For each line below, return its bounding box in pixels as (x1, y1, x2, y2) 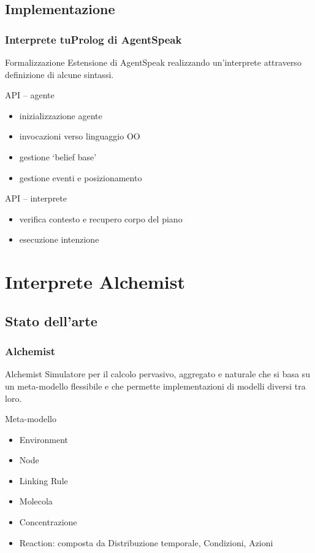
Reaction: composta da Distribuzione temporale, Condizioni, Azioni (19, 536, 273, 549)
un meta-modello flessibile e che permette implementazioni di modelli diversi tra (5, 379, 306, 392)
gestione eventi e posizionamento (19, 171, 142, 184)
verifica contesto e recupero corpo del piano (19, 212, 183, 225)
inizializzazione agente (19, 109, 102, 122)
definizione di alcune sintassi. (5, 68, 114, 80)
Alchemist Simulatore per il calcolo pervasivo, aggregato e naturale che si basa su (5, 367, 310, 380)
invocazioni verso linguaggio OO (19, 130, 140, 143)
